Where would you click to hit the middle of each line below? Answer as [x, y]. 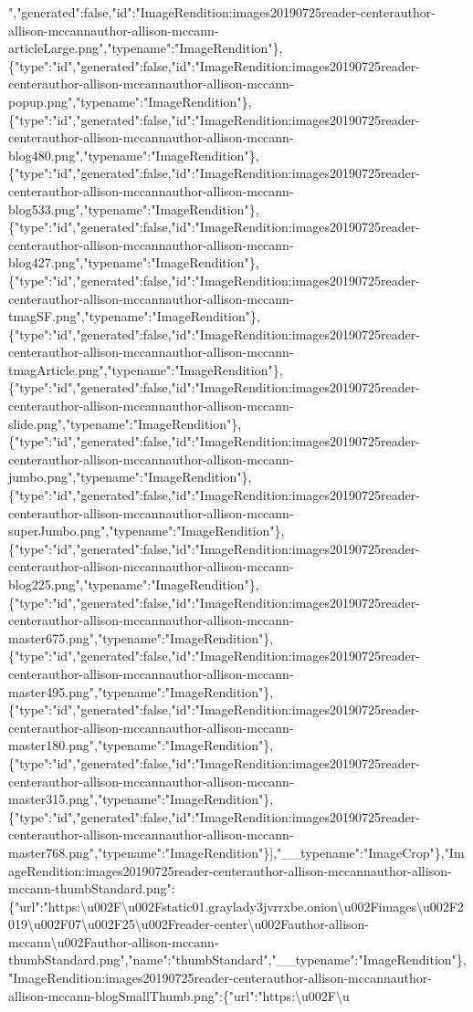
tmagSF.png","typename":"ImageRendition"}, [134, 316]
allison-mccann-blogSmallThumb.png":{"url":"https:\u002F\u [179, 995]
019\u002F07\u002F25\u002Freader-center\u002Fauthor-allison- [189, 924]
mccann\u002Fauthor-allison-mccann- [114, 941]
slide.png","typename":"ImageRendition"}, [125, 423]
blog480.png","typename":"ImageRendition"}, [134, 155]
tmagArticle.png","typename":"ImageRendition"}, [146, 369]
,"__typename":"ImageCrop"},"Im [369, 852]
